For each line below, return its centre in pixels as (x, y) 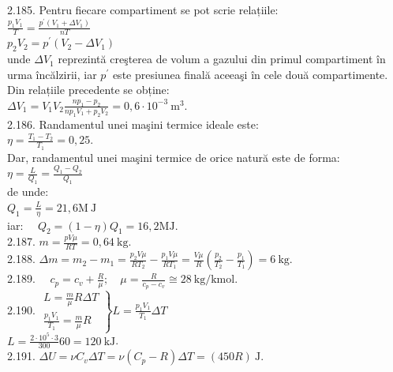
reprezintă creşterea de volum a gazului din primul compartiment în (222, 59)
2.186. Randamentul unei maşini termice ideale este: (133, 124)
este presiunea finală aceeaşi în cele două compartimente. (250, 74)
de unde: (28, 192)
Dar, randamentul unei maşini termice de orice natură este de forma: (174, 157)
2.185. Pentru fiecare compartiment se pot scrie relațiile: (143, 9)
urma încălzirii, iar (52, 74)
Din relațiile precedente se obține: (88, 90)
